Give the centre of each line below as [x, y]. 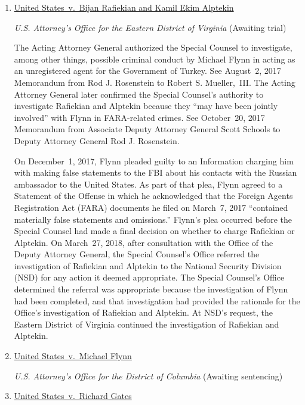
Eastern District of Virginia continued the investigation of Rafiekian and [147, 324]
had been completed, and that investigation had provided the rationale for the [157, 300]
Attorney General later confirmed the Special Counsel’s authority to [139, 94]
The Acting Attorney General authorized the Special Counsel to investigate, [153, 47]
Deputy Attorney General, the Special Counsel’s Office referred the [137, 254]
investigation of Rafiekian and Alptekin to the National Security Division [148, 265]
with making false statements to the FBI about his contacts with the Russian [155, 172]
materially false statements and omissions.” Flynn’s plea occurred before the [153, 219]
